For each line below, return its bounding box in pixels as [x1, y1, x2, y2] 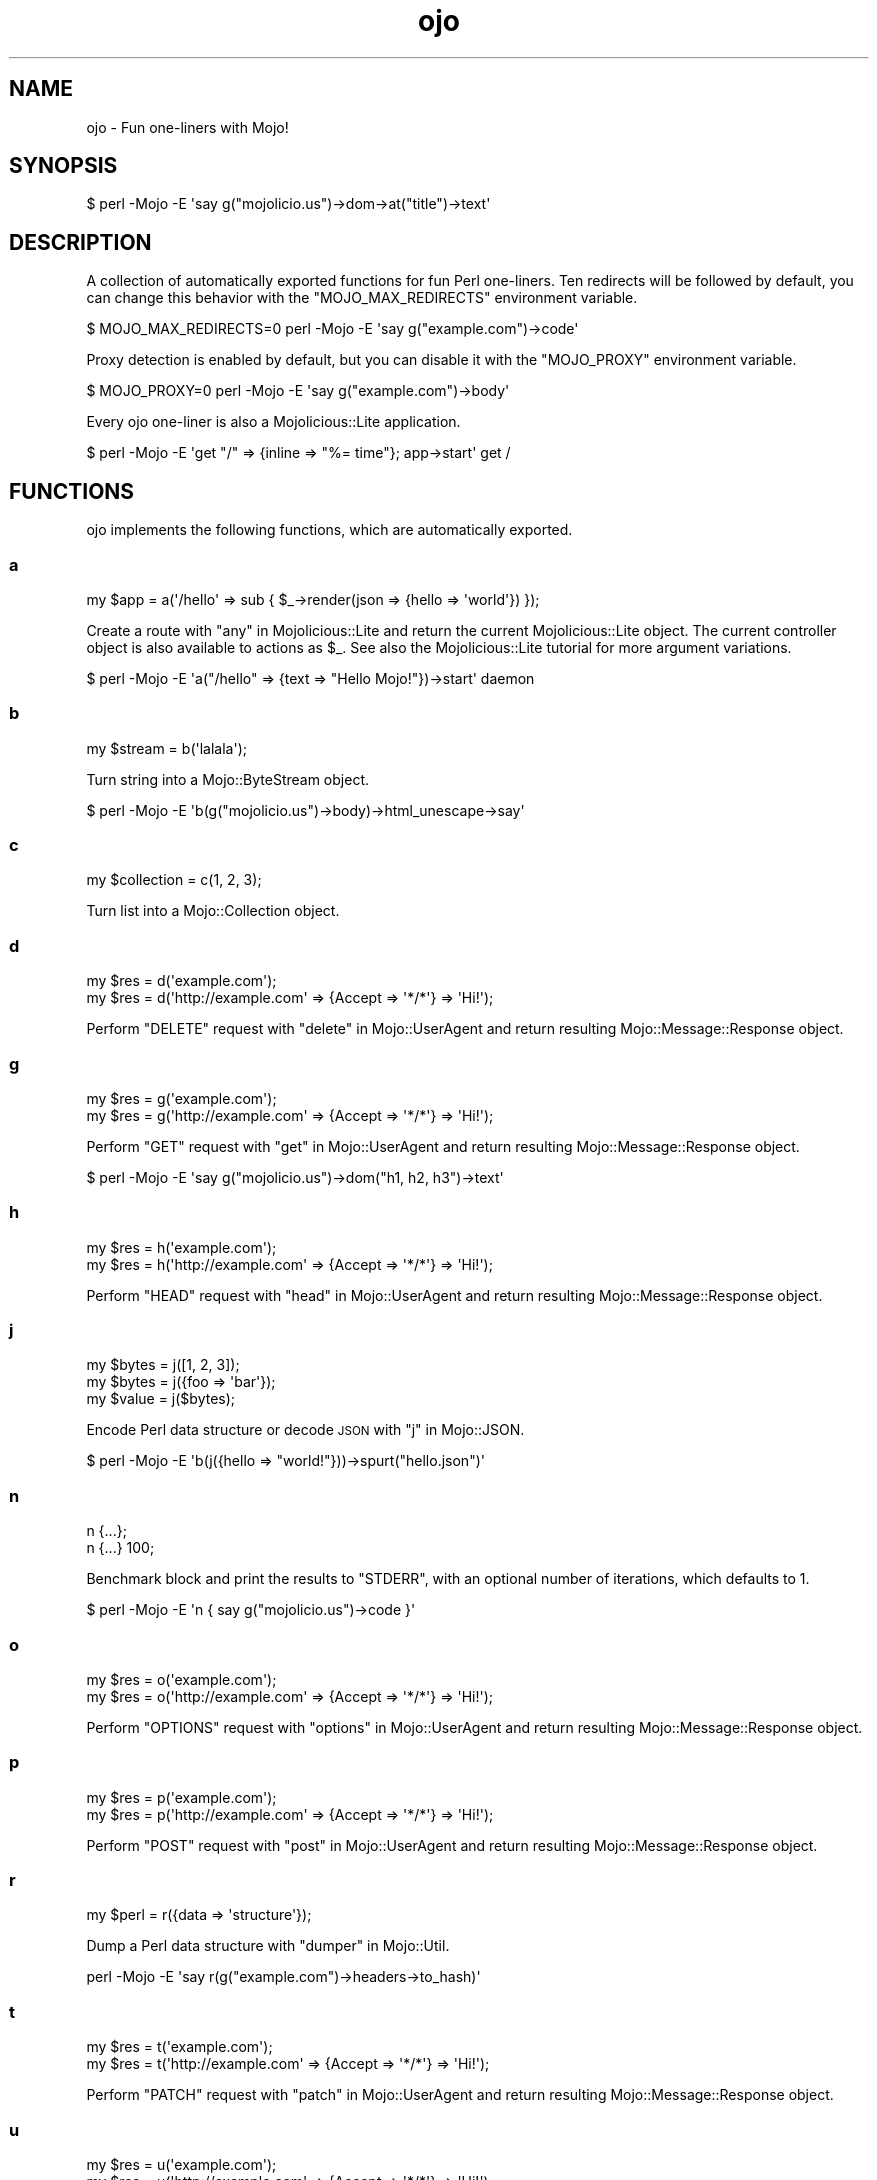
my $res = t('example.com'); [86, 2038, 273, 2056]
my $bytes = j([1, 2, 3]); [86, 1356, 240, 1374]
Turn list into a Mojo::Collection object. [86, 902, 340, 920]
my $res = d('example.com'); [86, 972, 277, 990]
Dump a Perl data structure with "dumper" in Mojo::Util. [86, 1937, 450, 1955]
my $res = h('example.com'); [86, 1238, 277, 1256]
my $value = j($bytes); [86, 1390, 236, 1408]
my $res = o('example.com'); [86, 1670, 277, 1688]
